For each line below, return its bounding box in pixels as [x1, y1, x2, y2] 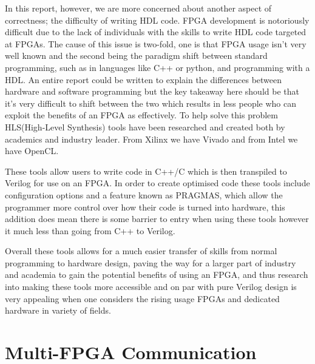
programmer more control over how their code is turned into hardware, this [5, 200, 285, 213]
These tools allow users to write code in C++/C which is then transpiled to [5, 164, 287, 177]
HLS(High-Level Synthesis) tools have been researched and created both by [5, 120, 285, 133]
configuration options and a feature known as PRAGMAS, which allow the [5, 188, 283, 201]
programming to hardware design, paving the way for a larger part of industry [5, 256, 296, 269]
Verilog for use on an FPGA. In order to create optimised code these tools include [5, 177, 310, 189]
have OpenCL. [5, 144, 59, 157]
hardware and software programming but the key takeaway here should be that [5, 85, 299, 98]
